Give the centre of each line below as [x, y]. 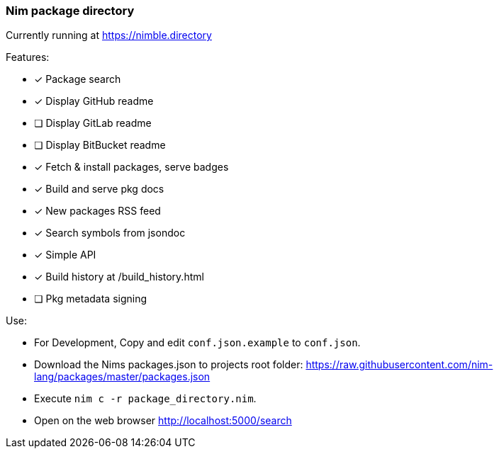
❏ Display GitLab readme [93, 123]
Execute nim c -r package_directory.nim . [145, 399]
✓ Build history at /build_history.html [119, 277]
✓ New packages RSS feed [97, 211]
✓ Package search [78, 79]
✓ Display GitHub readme [94, 101]
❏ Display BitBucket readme [100, 145]
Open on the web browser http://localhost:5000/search [163, 421]
